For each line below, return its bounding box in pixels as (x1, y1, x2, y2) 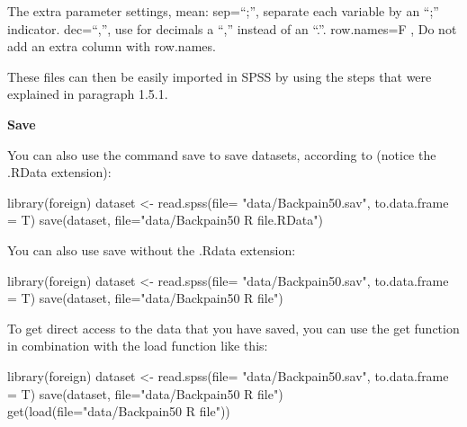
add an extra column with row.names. (7, 37, 216, 56)
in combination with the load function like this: (7, 336, 268, 355)
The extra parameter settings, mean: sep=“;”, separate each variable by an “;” (7, 2, 439, 20)
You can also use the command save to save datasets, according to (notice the (7, 145, 436, 164)
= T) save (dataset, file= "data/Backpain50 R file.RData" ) (7, 210, 323, 229)
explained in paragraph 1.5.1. (7, 85, 168, 103)
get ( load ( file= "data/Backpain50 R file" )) (7, 402, 230, 421)
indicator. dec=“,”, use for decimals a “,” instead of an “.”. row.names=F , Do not (7, 19, 457, 38)
